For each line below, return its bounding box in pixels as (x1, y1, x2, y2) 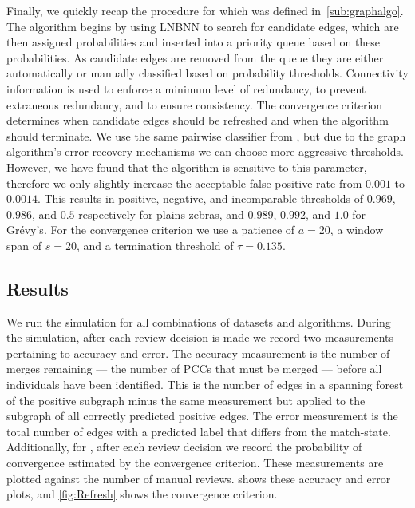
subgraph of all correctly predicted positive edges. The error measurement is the (6, 407, 398, 424)
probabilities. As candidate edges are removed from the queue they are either (6, 49, 384, 65)
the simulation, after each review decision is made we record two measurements (6, 329, 394, 346)
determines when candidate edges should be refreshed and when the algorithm (6, 112, 389, 129)
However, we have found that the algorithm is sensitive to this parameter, (6, 158, 367, 175)
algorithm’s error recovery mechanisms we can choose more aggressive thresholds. (6, 143, 404, 160)
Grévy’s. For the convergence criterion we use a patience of (6, 221, 295, 238)
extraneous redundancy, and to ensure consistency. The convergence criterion (6, 96, 383, 113)
